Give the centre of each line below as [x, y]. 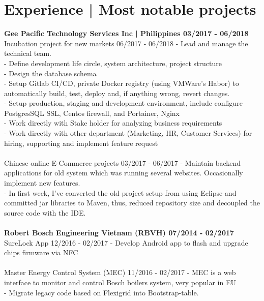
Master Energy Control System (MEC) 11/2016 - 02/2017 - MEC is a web [120, 272]
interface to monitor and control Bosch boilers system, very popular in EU [120, 282]
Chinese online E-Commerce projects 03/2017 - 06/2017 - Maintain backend [123, 162]
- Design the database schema [50, 73]
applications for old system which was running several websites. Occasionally [124, 173]
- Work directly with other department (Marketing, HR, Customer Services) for [128, 133]
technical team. [28, 53]
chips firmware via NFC [41, 252]
